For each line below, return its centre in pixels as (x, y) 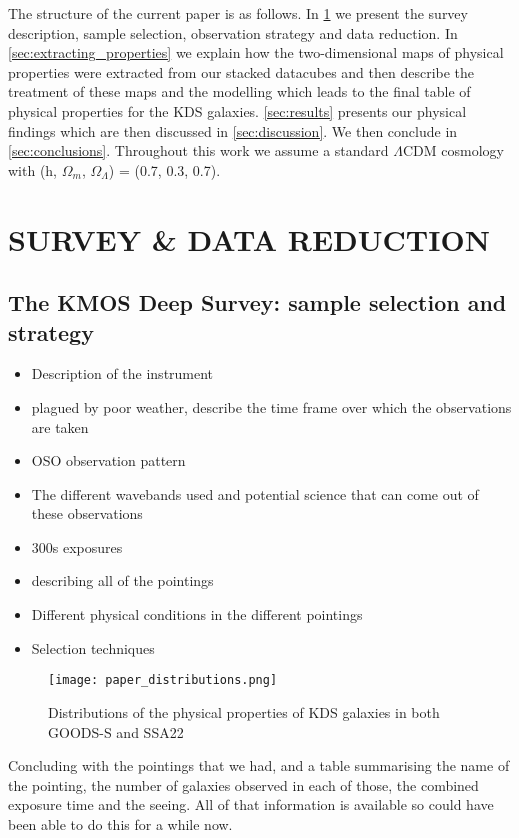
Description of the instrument (122, 373)
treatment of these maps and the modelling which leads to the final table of (239, 91)
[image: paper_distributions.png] (163, 680)
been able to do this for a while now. (120, 823)
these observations (87, 513)
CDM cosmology (453, 150)
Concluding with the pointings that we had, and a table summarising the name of (259, 765)
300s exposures (77, 546)
